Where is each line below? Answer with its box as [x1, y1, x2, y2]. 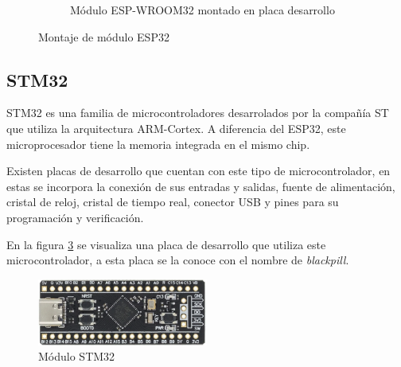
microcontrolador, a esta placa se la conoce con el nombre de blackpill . [6, 252, 349, 268]
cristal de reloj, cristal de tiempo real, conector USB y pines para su [6, 193, 339, 210]
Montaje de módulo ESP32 [38, 28, 169, 45]
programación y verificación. [6, 209, 144, 225]
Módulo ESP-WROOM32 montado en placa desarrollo [70, 2, 335, 18]
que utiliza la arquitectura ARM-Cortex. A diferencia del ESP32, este [6, 119, 346, 136]
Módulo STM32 [38, 348, 115, 365]
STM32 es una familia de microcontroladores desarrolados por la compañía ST [6, 104, 389, 121]
